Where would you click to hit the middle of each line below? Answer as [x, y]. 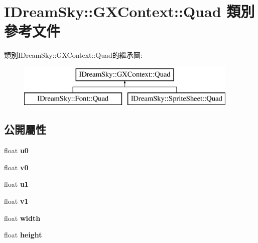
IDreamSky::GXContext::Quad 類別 [130, 11]
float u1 [16, 184]
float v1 [16, 201]
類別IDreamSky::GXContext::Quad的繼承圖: [73, 55]
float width [22, 218]
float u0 [16, 150]
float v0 [16, 167]
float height [23, 235]
